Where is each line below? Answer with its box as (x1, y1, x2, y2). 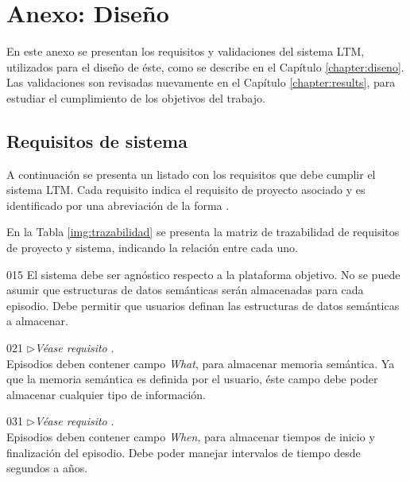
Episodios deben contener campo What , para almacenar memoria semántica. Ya (6, 355, 395, 371)
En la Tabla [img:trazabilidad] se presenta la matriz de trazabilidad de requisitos (6, 223, 400, 240)
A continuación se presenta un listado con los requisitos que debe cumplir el (6, 165, 376, 182)
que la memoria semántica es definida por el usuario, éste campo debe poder (6, 370, 378, 387)
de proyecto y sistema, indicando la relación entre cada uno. (6, 239, 298, 256)
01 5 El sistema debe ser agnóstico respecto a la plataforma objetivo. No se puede (6, 266, 400, 282)
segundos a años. (6, 460, 88, 476)
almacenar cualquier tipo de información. (6, 386, 206, 402)
